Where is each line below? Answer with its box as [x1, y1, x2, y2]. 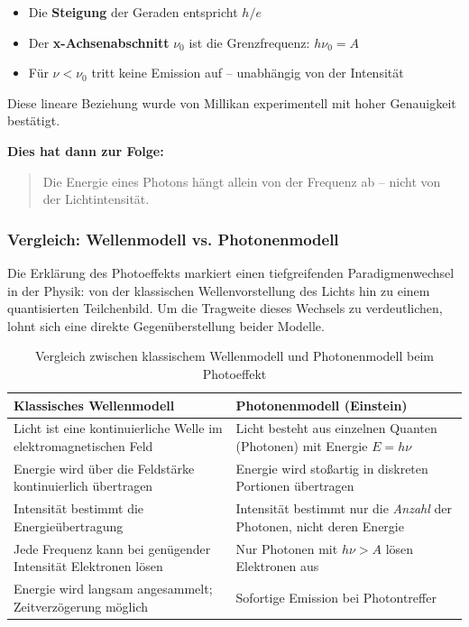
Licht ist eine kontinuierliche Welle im [14, 419, 223, 438]
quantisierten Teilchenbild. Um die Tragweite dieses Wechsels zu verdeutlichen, [7, 299, 443, 318]
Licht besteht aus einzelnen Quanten [235, 419, 437, 438]
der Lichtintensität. [42, 189, 150, 208]
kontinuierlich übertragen [14, 476, 153, 495]
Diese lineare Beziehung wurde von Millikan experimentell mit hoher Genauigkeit [7, 93, 456, 112]
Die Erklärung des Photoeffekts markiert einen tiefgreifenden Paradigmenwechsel [7, 263, 455, 281]
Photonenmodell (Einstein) [235, 395, 408, 414]
